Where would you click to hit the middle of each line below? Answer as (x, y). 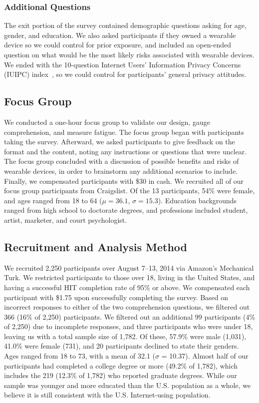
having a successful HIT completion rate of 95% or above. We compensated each (127, 287)
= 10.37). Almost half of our (205, 356)
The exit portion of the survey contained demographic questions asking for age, (125, 25)
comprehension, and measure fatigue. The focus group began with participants (124, 132)
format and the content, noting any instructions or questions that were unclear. (126, 151)
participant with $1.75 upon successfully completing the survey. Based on (116, 297)
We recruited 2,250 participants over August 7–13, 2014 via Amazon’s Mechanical (129, 267)
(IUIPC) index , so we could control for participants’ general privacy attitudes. (125, 74)
